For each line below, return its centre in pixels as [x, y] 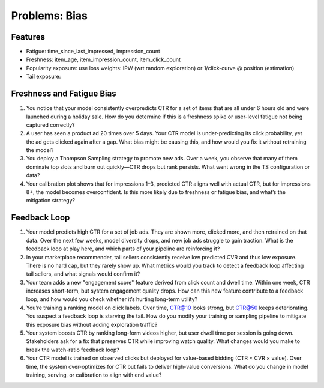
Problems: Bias [49, 16]
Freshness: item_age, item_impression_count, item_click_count [103, 59]
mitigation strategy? [50, 201]
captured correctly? [50, 125]
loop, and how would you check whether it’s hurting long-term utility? [112, 299]
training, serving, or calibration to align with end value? [94, 375]
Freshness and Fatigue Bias [64, 94]
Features [28, 37]
